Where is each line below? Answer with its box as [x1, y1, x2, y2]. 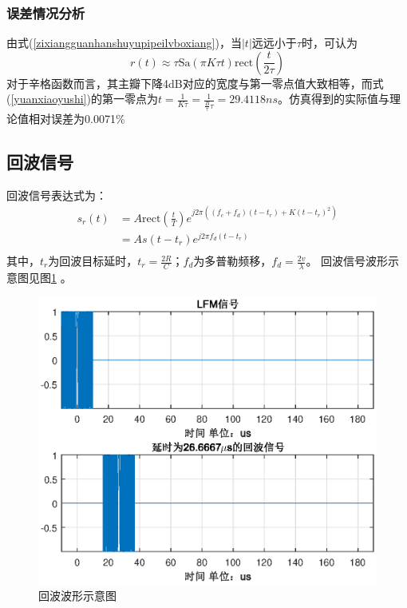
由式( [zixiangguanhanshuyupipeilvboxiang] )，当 [6, 34, 242, 51]
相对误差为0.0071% [28, 109, 125, 126]
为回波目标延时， [48, 252, 138, 269]
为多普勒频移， [193, 252, 272, 269]
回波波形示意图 [38, 586, 117, 603]
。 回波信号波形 [306, 252, 389, 269]
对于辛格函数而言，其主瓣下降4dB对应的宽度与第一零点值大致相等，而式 [6, 74, 384, 91]
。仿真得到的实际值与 [278, 90, 390, 107]
